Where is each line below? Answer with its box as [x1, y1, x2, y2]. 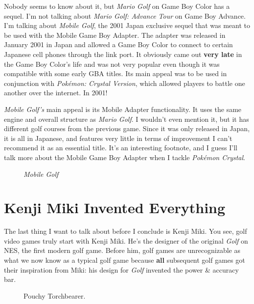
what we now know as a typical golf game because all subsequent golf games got [4, 255, 245, 265]
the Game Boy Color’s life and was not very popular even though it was [4, 58, 220, 69]
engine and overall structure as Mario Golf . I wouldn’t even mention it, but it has [4, 113, 249, 124]
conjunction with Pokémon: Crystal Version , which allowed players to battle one [4, 78, 245, 88]
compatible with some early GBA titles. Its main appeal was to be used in [4, 68, 227, 79]
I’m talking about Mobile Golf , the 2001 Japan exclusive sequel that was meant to [4, 20, 251, 30]
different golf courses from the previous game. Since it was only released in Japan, [4, 123, 250, 134]
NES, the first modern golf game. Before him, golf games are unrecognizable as [4, 245, 241, 255]
